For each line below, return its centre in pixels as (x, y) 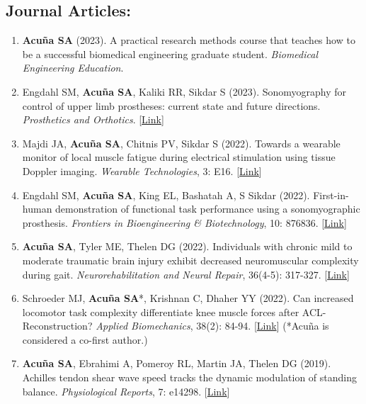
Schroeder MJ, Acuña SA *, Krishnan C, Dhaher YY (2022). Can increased (188, 298)
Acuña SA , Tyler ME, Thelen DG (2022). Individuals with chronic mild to (187, 246)
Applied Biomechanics (143, 326)
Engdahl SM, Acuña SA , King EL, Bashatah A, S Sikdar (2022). (166, 195)
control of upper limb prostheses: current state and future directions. (171, 105)
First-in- (331, 195)
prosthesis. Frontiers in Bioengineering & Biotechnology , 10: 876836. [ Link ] (184, 222)
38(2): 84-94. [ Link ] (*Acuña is (263, 326)
